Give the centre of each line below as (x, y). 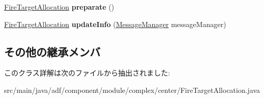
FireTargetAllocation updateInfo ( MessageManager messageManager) (115, 24)
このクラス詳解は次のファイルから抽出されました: (87, 73)
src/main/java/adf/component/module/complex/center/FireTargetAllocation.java (132, 90)
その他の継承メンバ (52, 51)
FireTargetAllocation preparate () (59, 7)
